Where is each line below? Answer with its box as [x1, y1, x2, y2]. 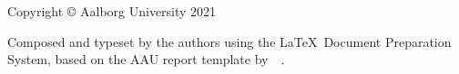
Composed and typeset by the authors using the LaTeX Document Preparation [7, 32, 452, 51]
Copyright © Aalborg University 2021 [7, 2, 217, 20]
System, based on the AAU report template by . [7, 50, 285, 69]
